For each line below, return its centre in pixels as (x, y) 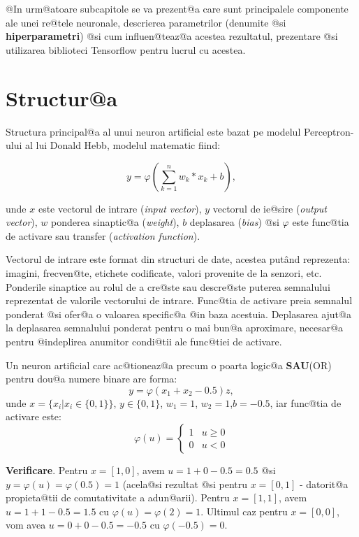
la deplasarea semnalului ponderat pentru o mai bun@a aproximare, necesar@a (175, 328)
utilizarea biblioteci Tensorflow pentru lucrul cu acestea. (126, 49)
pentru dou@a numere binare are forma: (91, 379)
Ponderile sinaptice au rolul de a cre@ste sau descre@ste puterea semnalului (168, 286)
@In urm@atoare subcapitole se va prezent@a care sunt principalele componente (177, 8)
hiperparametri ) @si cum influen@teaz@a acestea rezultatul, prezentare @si (172, 36)
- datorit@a (324, 484)
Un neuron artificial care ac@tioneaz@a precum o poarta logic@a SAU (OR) (169, 365)
